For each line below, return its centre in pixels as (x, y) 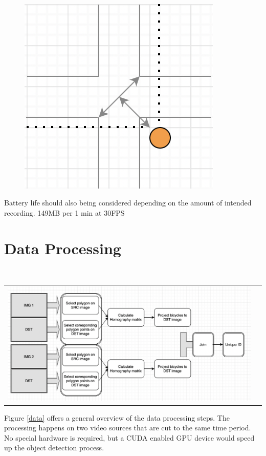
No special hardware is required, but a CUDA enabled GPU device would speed (129, 437)
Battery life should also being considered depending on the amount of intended (128, 203)
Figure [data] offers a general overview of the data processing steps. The (117, 417)
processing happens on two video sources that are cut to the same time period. (128, 428)
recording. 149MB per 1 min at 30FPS (64, 212)
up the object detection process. (54, 448)
